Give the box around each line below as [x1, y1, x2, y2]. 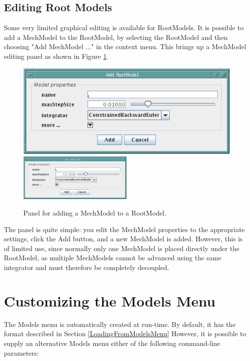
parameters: [4, 347, 39, 358]
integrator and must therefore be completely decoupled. [4, 262, 169, 272]
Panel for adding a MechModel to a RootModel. [23, 208, 167, 218]
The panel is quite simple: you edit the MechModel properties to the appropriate [4, 224, 245, 234]
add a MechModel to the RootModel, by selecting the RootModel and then [4, 32, 228, 42]
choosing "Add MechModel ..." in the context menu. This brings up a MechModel [4, 41, 247, 52]
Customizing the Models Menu [4, 290, 215, 310]
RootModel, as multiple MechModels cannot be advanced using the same [4, 253, 221, 263]
